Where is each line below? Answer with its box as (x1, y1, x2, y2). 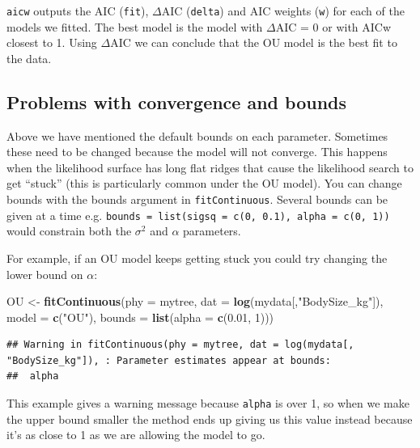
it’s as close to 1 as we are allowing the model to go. (6, 426, 265, 443)
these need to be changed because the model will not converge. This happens (6, 143, 388, 160)
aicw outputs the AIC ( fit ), (6, 2, 149, 19)
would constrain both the (6, 222, 132, 239)
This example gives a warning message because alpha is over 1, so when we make (6, 395, 409, 412)
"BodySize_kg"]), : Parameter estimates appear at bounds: (6, 354, 331, 366)
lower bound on (6, 265, 83, 282)
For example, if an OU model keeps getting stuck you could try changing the (6, 249, 388, 266)
